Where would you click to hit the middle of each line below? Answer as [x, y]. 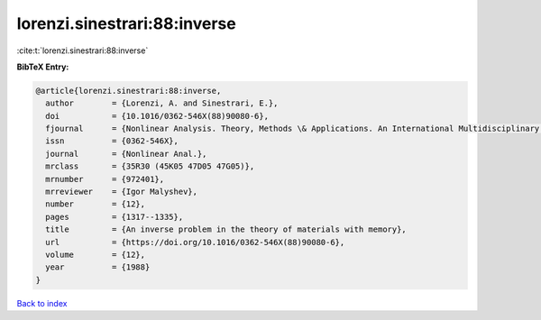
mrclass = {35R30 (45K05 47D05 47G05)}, [150, 166]
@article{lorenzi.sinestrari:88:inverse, [128, 91]
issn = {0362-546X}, [112, 141]
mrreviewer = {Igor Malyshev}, [122, 192]
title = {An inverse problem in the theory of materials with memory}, [226, 229]
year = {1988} [98, 267]
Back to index [42, 303]
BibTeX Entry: [43, 67]
